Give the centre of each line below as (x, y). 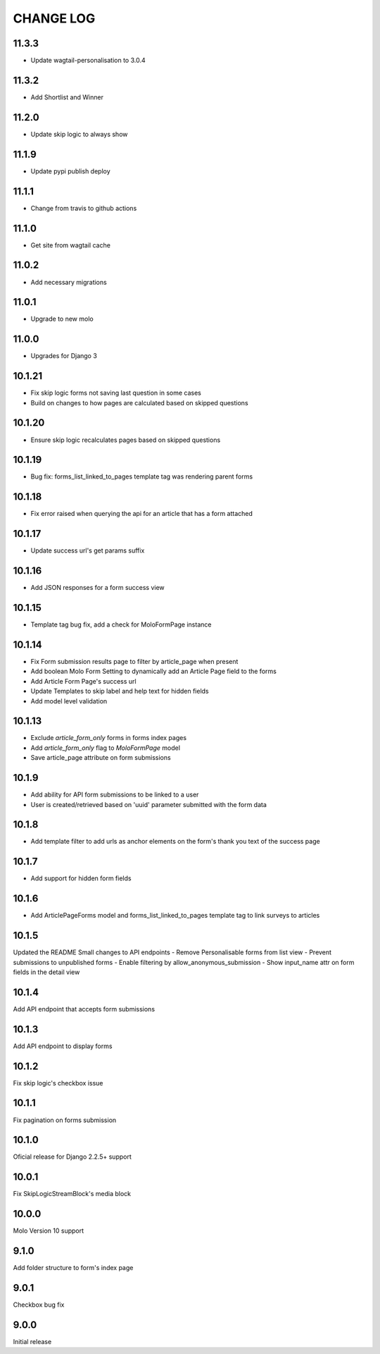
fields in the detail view (46, 972)
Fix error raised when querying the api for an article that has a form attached (142, 514)
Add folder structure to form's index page (73, 1268)
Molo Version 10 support (49, 1231)
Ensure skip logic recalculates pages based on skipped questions (126, 440)
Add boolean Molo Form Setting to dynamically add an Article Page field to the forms (154, 671)
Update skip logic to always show (79, 134)
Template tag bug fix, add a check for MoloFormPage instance (121, 624)
